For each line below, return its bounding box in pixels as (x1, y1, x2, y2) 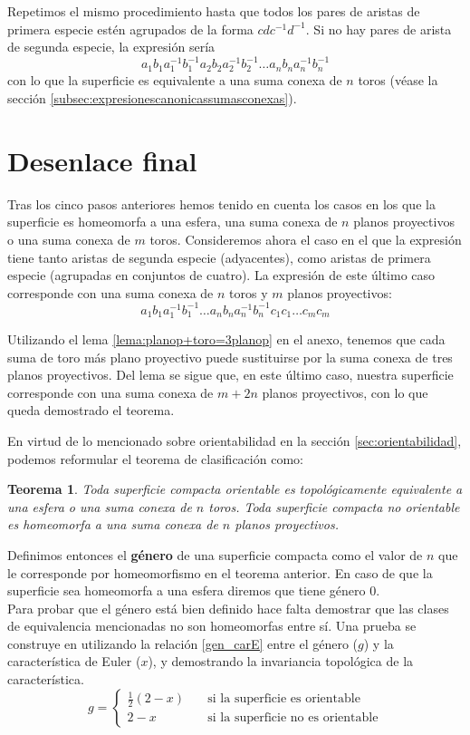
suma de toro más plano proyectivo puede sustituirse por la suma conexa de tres (7, 347, 453, 366)
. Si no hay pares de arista (305, 19, 452, 38)
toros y (229, 283, 268, 302)
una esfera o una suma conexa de (7, 497, 192, 516)
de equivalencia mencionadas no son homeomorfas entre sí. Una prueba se (7, 616, 417, 635)
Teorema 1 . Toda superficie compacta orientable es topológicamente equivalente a (7, 479, 463, 498)
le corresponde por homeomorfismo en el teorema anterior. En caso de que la (7, 563, 433, 582)
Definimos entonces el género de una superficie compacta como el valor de (7, 545, 423, 564)
